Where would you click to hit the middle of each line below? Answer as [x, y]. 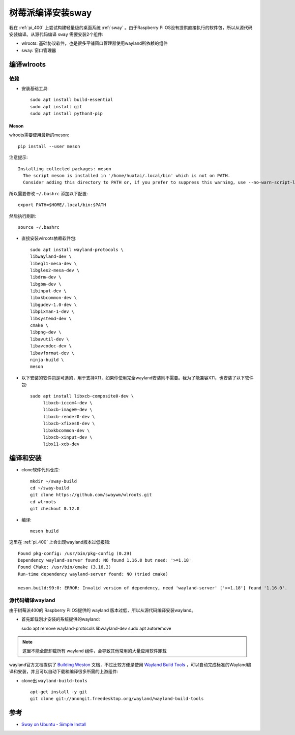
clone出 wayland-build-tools [55, 680]
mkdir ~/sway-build [54, 481]
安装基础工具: [35, 88]
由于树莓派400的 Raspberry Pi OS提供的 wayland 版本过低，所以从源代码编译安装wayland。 [103, 610]
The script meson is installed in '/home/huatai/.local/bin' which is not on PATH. [127, 175]
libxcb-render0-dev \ [69, 416]
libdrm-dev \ [46, 277]
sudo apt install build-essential [72, 100]
